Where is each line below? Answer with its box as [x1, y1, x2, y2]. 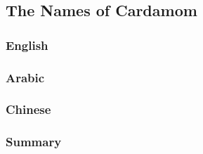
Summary [6, 133, 62, 150]
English [6, 36, 48, 53]
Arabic [6, 68, 45, 86]
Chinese [6, 101, 51, 118]
